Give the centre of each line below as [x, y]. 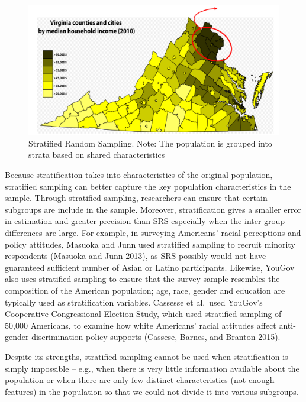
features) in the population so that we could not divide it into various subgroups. [152, 391]
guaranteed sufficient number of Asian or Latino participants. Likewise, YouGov [150, 267]
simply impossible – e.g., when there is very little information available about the [152, 368]
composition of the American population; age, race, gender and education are [145, 290]
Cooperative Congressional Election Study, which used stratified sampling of [143, 314]
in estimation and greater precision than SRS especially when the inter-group [145, 221]
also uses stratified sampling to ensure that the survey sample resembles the [142, 279]
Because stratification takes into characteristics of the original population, [139, 175]
